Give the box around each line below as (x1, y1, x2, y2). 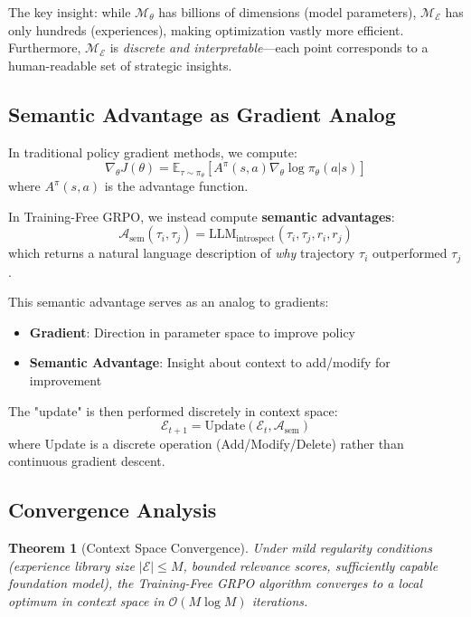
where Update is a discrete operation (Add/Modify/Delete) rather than (8, 433, 404, 452)
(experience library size (8, 555, 135, 574)
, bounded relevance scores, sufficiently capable (183, 555, 438, 574)
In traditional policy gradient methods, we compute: (8, 142, 297, 161)
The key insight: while (8, 3, 131, 21)
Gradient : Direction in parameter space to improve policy (29, 322, 355, 341)
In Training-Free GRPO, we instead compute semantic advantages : (8, 206, 395, 225)
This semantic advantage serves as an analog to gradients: (8, 292, 329, 311)
